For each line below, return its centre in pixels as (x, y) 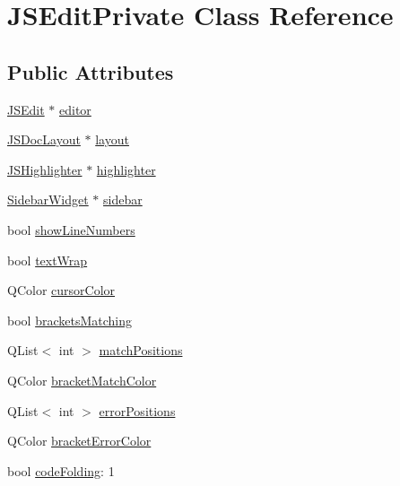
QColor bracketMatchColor (82, 380)
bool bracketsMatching (70, 320)
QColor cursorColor (61, 290)
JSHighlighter (45, 169)
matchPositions (141, 350)
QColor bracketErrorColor (79, 441)
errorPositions (137, 410)
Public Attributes (91, 71)
